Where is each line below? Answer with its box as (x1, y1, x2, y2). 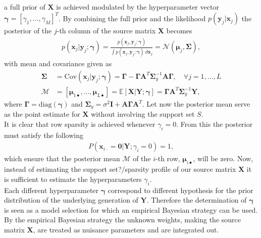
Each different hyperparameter (4, 184, 99, 195)
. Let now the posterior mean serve (142, 99, 250, 109)
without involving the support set (91, 109, 195, 119)
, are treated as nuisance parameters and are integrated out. (33, 224, 219, 235)
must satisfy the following (4, 129, 83, 140)
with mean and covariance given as (4, 58, 112, 69)
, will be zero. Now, (193, 153, 253, 164)
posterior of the (4, 25, 52, 36)
